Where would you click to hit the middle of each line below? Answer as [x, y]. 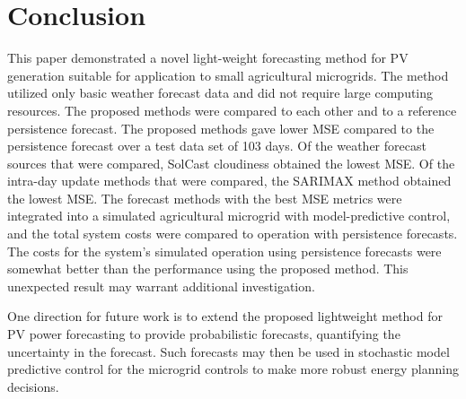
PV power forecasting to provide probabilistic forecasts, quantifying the [204, 334]
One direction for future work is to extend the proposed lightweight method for [225, 316]
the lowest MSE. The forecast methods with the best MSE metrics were [205, 198]
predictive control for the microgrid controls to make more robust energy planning [233, 369]
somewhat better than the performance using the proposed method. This [208, 269]
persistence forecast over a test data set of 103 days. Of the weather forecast [217, 146]
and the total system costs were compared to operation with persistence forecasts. [233, 234]
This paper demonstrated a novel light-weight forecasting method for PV [208, 58]
